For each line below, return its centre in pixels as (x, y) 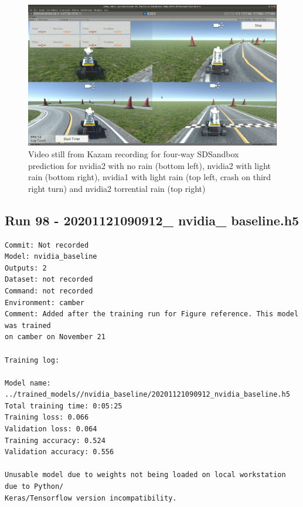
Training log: (32, 360)
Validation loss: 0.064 (51, 429)
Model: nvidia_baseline (51, 257)
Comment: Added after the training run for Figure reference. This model (152, 314)
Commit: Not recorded (47, 245)
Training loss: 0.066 (47, 418)
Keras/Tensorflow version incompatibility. (91, 498)
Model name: (28, 383)
